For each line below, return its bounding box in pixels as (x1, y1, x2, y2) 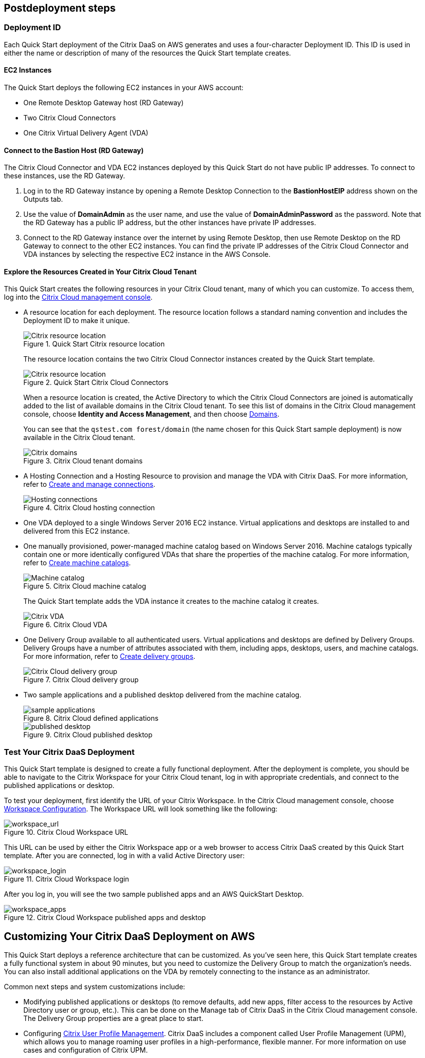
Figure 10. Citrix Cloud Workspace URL (4, 828, 129, 837)
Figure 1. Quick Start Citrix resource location (23, 340, 165, 348)
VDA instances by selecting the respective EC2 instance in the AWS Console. (23, 250, 271, 259)
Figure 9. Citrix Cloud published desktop (23, 731, 153, 739)
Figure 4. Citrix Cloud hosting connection (23, 503, 155, 512)
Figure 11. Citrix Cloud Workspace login (4, 875, 129, 884)
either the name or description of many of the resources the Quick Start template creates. (4, 48, 291, 57)
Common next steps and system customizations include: (4, 982, 185, 991)
